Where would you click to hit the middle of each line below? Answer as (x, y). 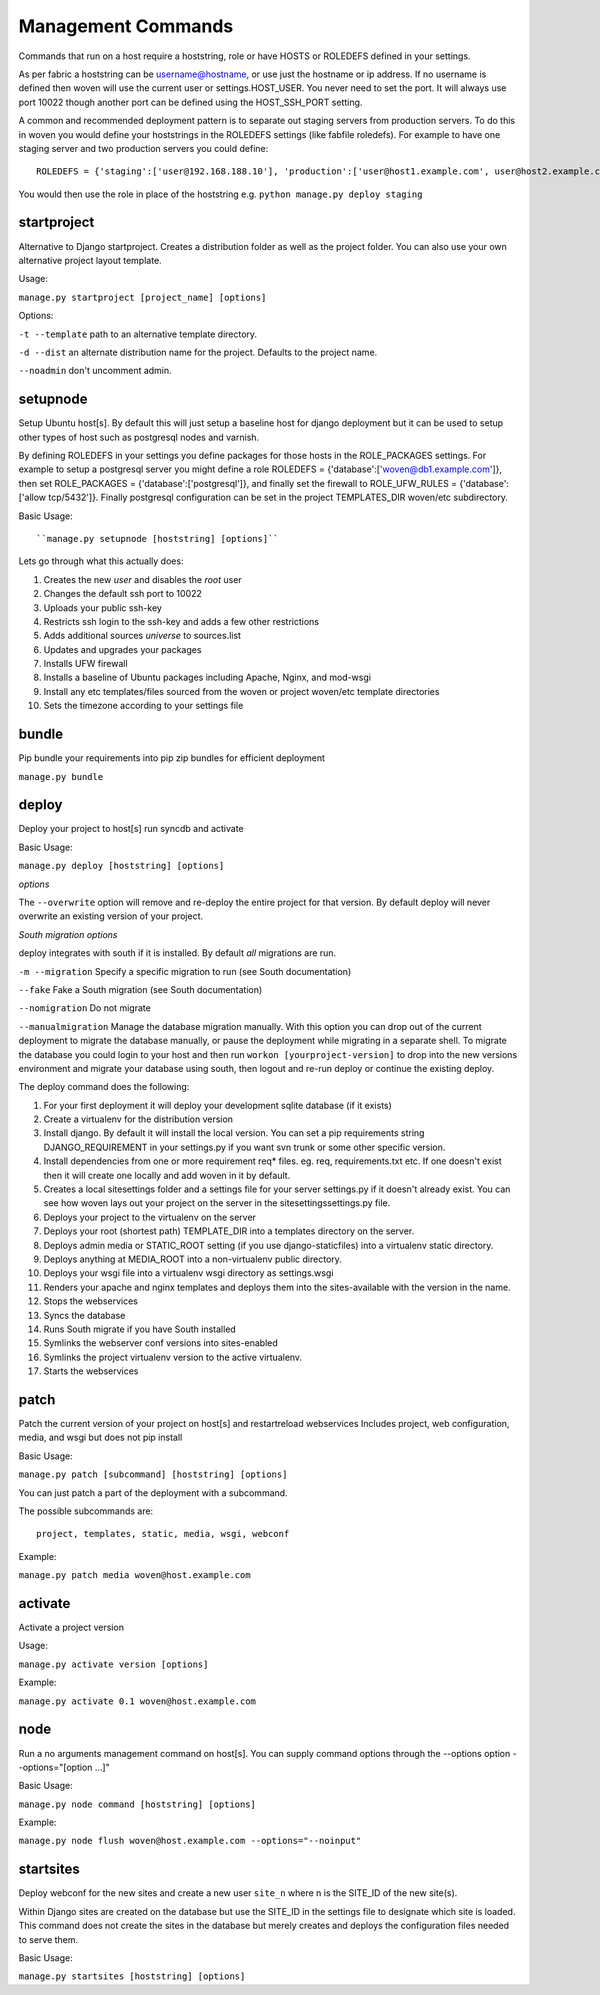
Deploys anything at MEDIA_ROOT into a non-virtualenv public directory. (192, 1259)
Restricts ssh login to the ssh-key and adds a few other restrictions (181, 621)
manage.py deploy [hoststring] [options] (121, 866)
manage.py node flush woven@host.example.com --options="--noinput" (190, 1841)
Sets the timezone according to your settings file (143, 706)
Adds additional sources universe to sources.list (142, 636)
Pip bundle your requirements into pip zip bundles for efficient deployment (171, 758)
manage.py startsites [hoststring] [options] (132, 1976)
